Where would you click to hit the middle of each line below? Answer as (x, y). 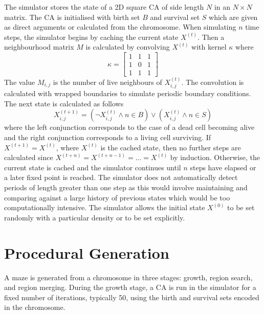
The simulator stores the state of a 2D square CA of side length (104, 7)
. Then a (211, 37)
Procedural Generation (87, 252)
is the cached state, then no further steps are (171, 147)
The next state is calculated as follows (64, 103)
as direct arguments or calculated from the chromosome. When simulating (120, 27)
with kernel (209, 47)
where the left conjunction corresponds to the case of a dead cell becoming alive (129, 127)
